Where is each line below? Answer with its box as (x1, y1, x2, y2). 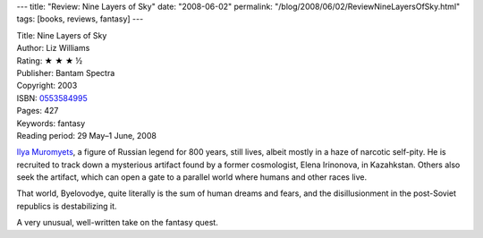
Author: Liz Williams (16, 43, 90, 54)
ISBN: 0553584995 (16, 92, 89, 103)
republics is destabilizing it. (16, 200, 117, 211)
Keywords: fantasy (16, 117, 86, 129)
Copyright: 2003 (16, 81, 78, 91)
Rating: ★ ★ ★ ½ (16, 55, 83, 66)
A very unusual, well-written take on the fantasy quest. (16, 217, 218, 228)
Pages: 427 (16, 106, 59, 116)
